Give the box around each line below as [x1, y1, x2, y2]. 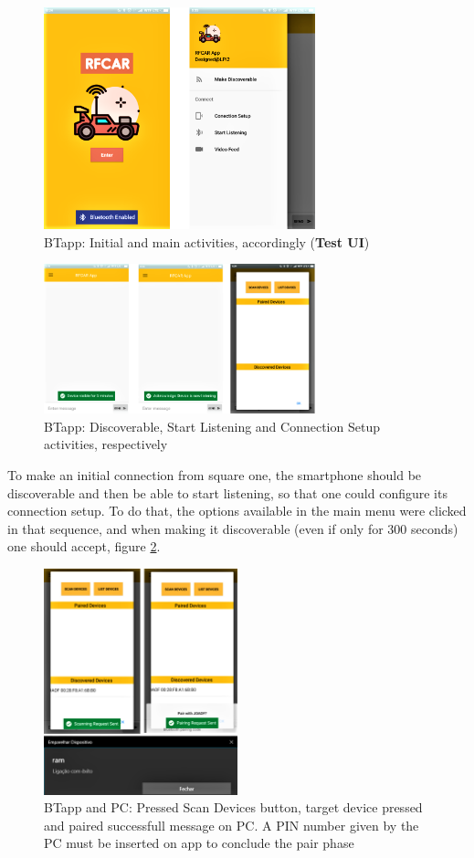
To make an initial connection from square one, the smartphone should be [7, 466, 422, 485]
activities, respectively [44, 434, 168, 454]
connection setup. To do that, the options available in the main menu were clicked [7, 501, 467, 520]
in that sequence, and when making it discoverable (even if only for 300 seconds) [7, 518, 458, 538]
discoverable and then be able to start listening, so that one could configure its [7, 483, 448, 502]
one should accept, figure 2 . [7, 537, 161, 556]
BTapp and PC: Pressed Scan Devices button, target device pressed [44, 798, 423, 817]
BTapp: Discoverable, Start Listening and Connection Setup [44, 416, 380, 435]
